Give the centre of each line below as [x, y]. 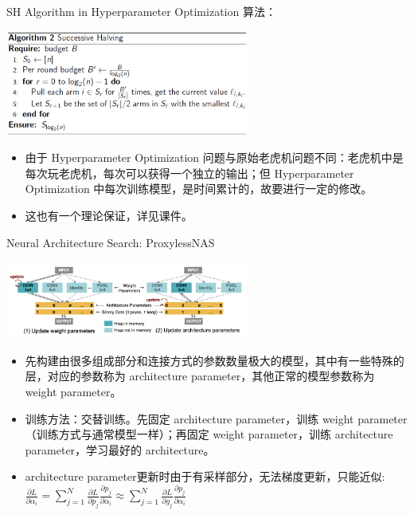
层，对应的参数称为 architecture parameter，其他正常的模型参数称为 [200, 376]
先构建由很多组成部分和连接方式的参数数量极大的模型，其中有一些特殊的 [215, 360]
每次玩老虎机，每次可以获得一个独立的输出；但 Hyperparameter [189, 173]
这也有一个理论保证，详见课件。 [109, 216]
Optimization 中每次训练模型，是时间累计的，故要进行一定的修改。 [199, 189]
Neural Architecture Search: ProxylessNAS [111, 242]
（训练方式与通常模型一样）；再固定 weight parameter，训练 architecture [209, 434]
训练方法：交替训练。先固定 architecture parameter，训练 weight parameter [216, 418]
